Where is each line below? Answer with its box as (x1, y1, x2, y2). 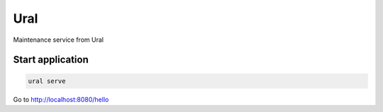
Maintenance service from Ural (13, 35, 104, 44)
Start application (13, 54, 89, 66)
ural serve (28, 77, 66, 85)
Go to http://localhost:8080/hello (13, 95, 109, 103)
